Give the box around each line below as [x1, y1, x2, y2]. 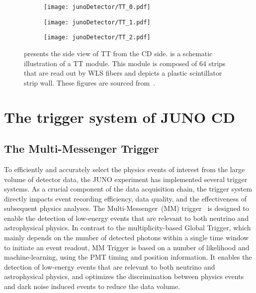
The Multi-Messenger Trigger [4, 141, 159, 156]
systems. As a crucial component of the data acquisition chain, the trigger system [4, 184, 253, 194]
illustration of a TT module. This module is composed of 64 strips [24, 58, 226, 68]
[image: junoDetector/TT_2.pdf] [44, 34, 151, 41]
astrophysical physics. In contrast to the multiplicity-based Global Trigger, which [4, 222, 251, 233]
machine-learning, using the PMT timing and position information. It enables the [4, 252, 252, 262]
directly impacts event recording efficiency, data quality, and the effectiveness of [4, 193, 247, 203]
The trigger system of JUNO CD [4, 106, 235, 127]
